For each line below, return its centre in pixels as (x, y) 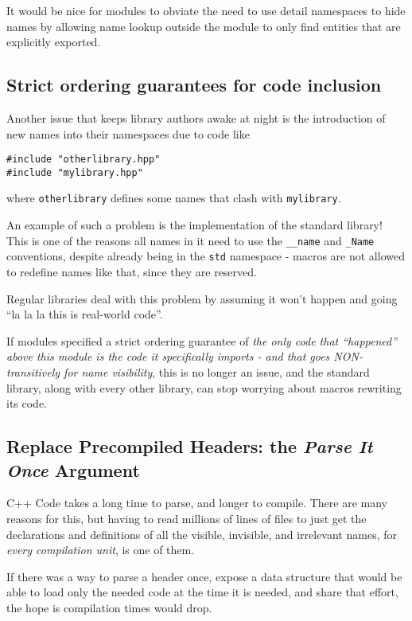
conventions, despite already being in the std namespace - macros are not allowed (206, 256)
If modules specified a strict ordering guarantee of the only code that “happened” (202, 340)
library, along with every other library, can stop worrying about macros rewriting (204, 387)
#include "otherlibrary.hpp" (84, 160)
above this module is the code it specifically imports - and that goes (168, 356)
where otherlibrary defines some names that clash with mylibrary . (174, 198)
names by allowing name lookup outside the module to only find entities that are (204, 26)
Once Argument (73, 469)
